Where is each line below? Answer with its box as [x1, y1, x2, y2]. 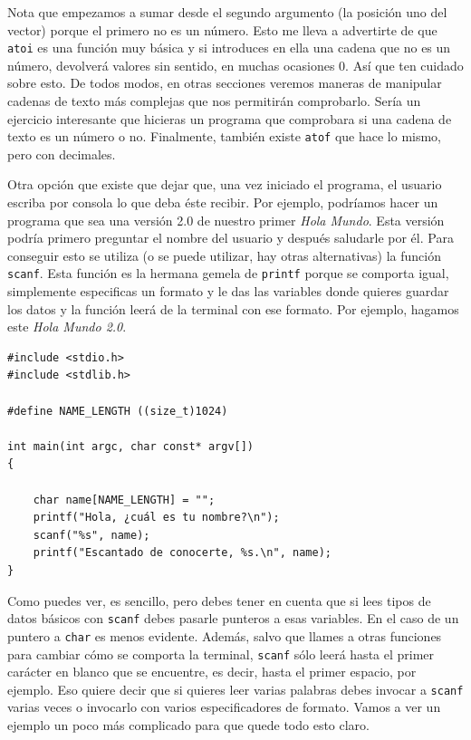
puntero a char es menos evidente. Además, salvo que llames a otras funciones [7, 626, 442, 645]
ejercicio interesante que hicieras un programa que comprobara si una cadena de [7, 109, 452, 128]
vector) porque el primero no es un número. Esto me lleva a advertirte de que [7, 20, 437, 39]
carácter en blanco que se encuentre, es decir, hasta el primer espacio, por [7, 662, 417, 681]
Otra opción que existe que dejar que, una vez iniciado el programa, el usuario [7, 175, 442, 194]
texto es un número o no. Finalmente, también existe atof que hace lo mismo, [7, 127, 442, 146]
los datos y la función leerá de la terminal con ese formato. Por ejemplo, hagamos [7, 299, 459, 318]
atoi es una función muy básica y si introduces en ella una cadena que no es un [7, 38, 451, 57]
